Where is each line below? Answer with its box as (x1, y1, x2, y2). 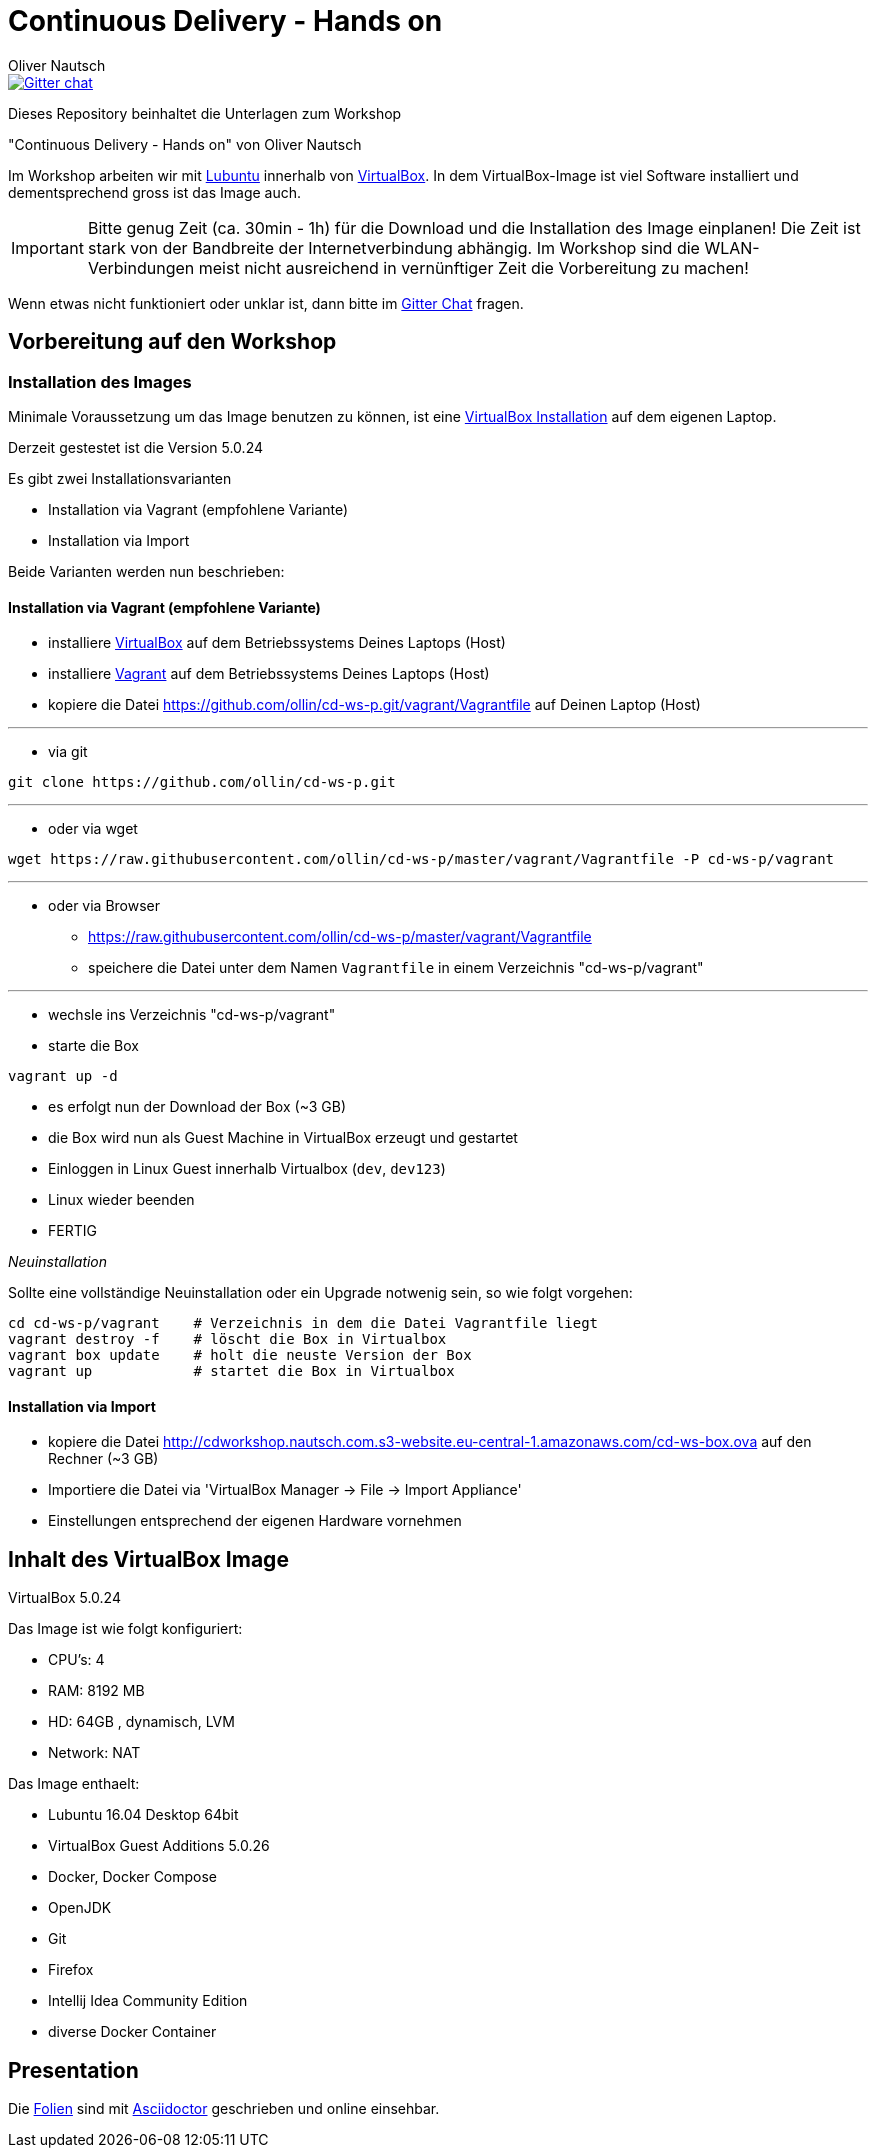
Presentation (8, 2057, 139, 2083)
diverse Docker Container (48, 2023, 217, 2041)
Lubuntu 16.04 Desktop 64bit (48, 1806, 239, 1824)
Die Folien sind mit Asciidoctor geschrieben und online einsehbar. (8, 2100, 440, 2118)
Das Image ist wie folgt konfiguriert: (8, 1620, 243, 1638)
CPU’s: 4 (48, 1651, 105, 1669)
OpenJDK (48, 1899, 112, 1917)
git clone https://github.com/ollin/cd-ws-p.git (8, 774, 396, 791)
